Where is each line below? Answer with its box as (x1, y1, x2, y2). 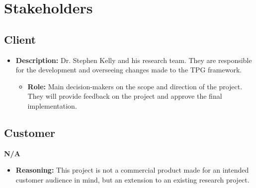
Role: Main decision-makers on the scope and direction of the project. (27, 81, 243, 91)
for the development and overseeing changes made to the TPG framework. (15, 64, 242, 75)
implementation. (27, 100, 77, 111)
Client (4, 31, 36, 47)
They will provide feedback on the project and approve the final (27, 91, 222, 101)
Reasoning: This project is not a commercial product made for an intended (15, 165, 249, 175)
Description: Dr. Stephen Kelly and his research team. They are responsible (15, 55, 252, 65)
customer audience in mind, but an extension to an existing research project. (15, 174, 250, 185)
